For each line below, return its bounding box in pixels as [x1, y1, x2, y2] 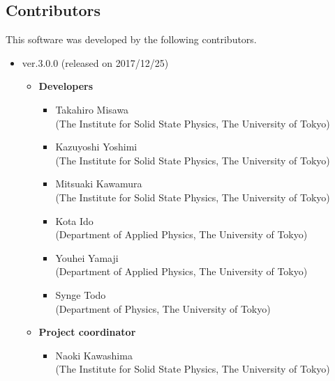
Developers [38, 79, 94, 93]
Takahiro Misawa [55, 102, 129, 116]
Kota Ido [55, 213, 94, 228]
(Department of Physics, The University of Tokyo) [55, 301, 271, 316]
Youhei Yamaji [55, 250, 119, 265]
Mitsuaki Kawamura [55, 176, 142, 191]
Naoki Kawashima [55, 348, 133, 362]
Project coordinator [38, 325, 136, 339]
